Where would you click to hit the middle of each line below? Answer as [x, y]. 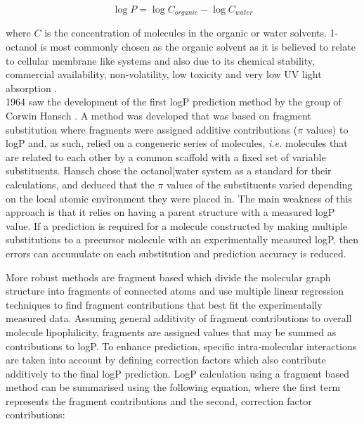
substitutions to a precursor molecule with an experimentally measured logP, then [182, 239]
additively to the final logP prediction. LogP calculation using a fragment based [177, 373]
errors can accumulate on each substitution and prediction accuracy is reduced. [176, 253]
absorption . [32, 88]
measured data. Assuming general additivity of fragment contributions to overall [179, 318]
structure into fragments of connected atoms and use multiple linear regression [175, 291]
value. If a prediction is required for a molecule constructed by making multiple [177, 225]
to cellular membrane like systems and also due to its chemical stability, [160, 60]
